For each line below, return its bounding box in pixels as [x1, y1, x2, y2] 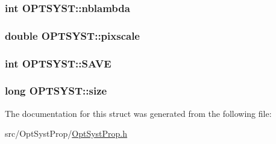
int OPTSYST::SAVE [5, 55, 111, 70]
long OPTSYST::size [5, 83, 107, 98]
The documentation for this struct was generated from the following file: [5, 107, 272, 119]
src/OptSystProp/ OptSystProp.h [5, 127, 128, 140]
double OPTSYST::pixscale [5, 28, 140, 43]
